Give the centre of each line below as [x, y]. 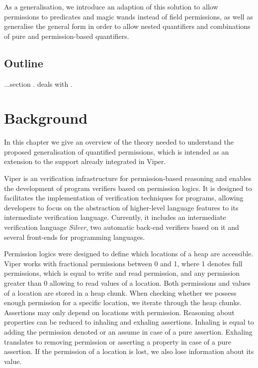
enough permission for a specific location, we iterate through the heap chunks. [123, 302]
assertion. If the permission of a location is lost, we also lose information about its [129, 351]
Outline [24, 63]
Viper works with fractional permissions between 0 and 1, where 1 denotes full [123, 263]
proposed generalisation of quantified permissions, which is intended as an [117, 151]
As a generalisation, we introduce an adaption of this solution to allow [111, 6]
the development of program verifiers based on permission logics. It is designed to [128, 188]
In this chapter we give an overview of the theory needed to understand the [119, 142]
